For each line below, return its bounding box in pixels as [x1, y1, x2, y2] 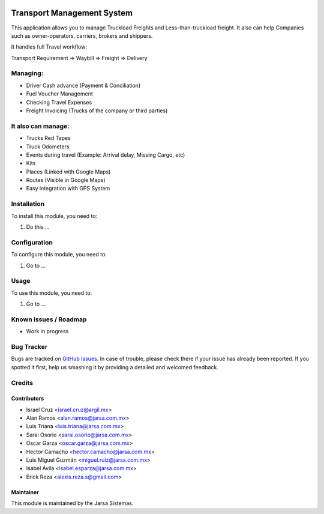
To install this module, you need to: [11, 212, 98, 219]
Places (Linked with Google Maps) [26, 168, 111, 175]
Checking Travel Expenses [26, 98, 92, 106]
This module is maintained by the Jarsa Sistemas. [11, 500, 134, 507]
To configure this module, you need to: [11, 251, 107, 258]
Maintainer [11, 488, 39, 495]
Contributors [11, 395, 44, 402]
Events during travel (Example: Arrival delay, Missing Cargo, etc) [26, 151, 185, 159]
